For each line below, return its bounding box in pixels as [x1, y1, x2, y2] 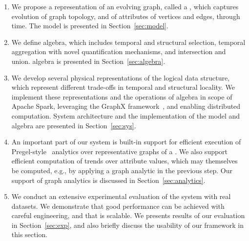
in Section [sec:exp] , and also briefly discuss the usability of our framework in [11, 220, 244, 230]
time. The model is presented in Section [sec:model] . [11, 20, 168, 31]
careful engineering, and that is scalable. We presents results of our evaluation [11, 210, 245, 221]
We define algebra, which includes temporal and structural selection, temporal [11, 37, 246, 47]
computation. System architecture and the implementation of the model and [11, 110, 240, 120]
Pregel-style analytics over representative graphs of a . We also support [11, 146, 228, 156]
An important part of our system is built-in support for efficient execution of [11, 137, 241, 147]
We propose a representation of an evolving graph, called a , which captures [11, 1, 239, 11]
